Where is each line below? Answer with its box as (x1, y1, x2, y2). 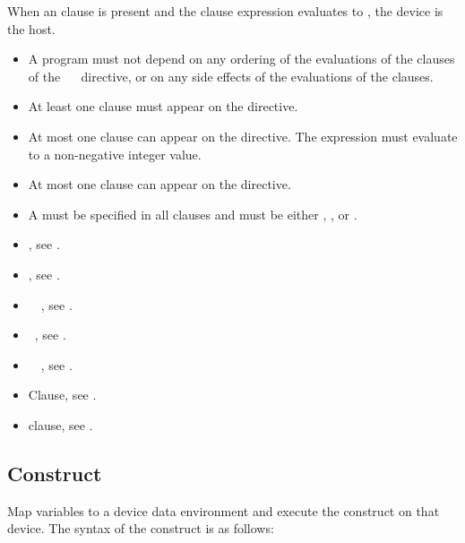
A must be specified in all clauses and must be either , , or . (28, 204, 357, 223)
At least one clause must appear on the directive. (28, 97, 298, 116)
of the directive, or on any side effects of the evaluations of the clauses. (28, 66, 434, 85)
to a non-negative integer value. (28, 144, 202, 163)
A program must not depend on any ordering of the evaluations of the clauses (28, 49, 455, 68)
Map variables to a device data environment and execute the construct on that (7, 501, 440, 520)
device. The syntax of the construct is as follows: (7, 519, 274, 538)
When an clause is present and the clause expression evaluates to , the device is (7, 2, 443, 20)
